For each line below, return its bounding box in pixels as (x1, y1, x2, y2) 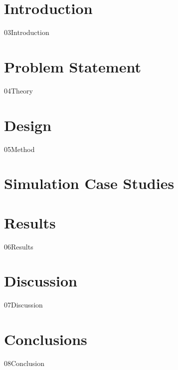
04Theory (4, 85, 33, 95)
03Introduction (4, 27, 49, 37)
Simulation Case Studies (4, 173, 175, 193)
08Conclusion (4, 358, 44, 368)
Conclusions (4, 329, 87, 349)
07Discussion (4, 299, 43, 310)
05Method (4, 143, 35, 154)
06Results (4, 241, 33, 251)
